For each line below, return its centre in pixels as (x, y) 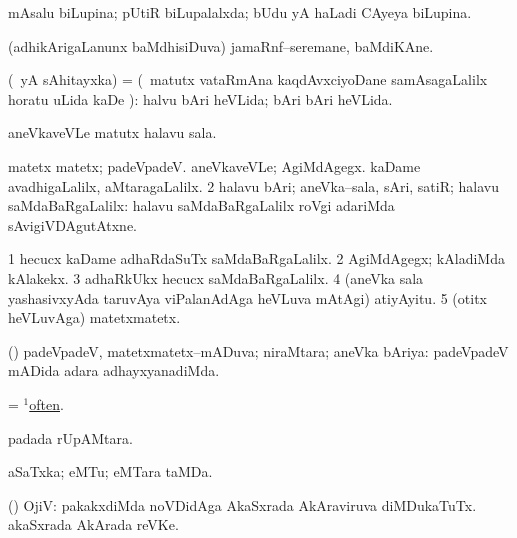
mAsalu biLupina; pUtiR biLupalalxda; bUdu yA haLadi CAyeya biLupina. (240, 12)
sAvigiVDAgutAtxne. (73, 224)
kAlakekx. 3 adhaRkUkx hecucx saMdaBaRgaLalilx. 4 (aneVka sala (216, 277)
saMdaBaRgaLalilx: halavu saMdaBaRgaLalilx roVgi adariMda (201, 205)
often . (46, 403)
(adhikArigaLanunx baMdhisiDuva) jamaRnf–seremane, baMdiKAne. (221, 45)
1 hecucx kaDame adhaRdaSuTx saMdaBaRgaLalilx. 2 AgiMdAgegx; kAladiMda (256, 258)
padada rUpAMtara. (70, 437)
